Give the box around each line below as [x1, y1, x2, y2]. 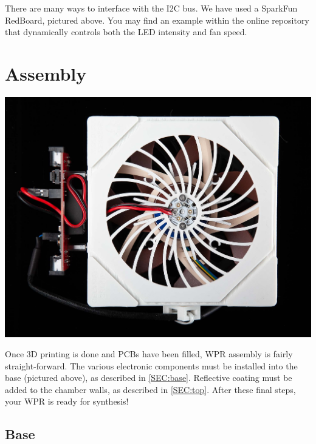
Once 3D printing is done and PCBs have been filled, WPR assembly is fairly [5, 348, 293, 360]
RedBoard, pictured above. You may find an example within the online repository [5, 13, 309, 26]
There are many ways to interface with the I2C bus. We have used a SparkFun [5, 2, 298, 14]
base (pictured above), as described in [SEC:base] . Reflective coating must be [5, 371, 292, 384]
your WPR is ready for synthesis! [5, 395, 129, 408]
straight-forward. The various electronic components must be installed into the [5, 359, 298, 372]
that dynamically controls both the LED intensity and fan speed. [5, 25, 247, 38]
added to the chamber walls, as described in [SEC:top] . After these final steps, [5, 383, 296, 395]
